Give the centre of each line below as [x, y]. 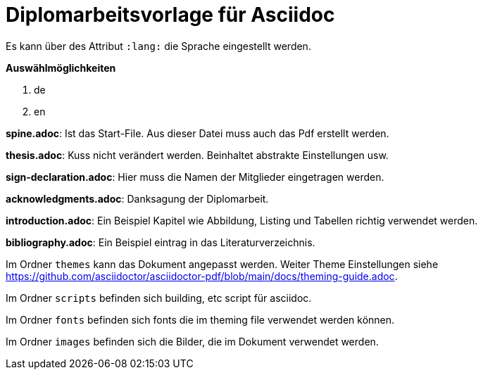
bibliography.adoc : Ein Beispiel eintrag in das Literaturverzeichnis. [161, 242]
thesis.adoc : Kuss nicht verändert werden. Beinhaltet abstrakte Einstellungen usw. [197, 155]
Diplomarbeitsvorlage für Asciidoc [170, 15]
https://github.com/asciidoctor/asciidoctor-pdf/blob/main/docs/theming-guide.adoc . [202, 276]
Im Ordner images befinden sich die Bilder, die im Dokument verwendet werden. [192, 341]
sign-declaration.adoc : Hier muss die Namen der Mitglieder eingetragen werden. [195, 177]
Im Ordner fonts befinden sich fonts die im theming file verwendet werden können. [200, 319]
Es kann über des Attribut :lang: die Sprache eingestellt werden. [158, 46]
